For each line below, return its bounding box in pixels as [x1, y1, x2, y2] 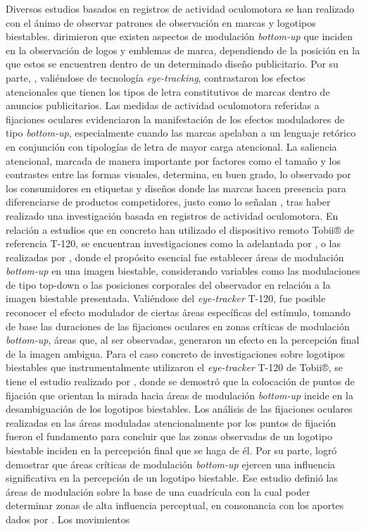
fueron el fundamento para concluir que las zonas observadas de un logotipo [6, 429, 333, 444]
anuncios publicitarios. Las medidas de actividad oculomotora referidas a [6, 98, 320, 113]
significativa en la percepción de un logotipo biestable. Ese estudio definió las [6, 470, 338, 485]
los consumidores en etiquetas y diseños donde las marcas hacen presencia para [6, 180, 346, 195]
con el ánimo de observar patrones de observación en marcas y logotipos [6, 15, 316, 30]
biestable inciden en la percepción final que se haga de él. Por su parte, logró [6, 443, 337, 457]
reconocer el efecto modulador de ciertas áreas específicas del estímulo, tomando [6, 305, 351, 320]
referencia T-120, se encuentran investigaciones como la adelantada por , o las [6, 236, 341, 251]
